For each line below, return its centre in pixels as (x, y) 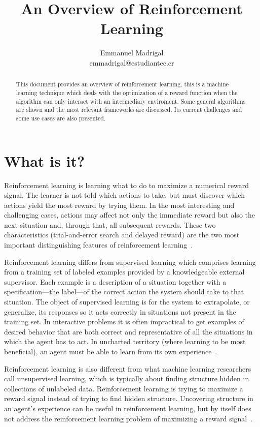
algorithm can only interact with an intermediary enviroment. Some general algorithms (131, 101)
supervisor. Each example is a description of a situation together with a (115, 281)
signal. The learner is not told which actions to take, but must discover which (124, 195)
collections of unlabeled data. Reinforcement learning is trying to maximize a (124, 388)
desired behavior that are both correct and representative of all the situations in (128, 331)
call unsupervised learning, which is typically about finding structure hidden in (127, 378)
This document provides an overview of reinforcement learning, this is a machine (122, 84)
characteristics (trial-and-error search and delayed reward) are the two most (122, 235)
